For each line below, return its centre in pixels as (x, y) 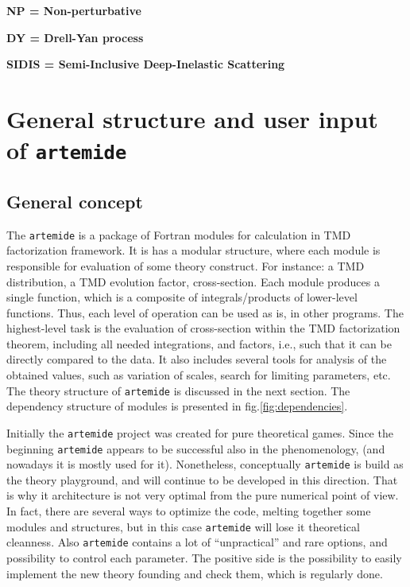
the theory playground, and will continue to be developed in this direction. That (202, 479)
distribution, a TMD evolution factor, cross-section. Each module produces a (193, 281)
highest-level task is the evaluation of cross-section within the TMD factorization (203, 328)
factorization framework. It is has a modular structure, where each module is (193, 250)
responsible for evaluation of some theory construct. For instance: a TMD (186, 265)
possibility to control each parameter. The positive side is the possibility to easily (204, 557)
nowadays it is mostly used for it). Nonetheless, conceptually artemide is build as (205, 464)
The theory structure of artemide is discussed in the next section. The (178, 390)
